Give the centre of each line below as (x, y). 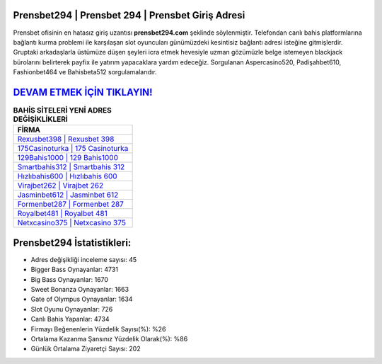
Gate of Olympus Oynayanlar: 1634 (82, 299)
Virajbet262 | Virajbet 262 (60, 186)
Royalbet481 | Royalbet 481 (62, 214)
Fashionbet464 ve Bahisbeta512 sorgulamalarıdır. (85, 72)
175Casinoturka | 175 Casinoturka (73, 149)
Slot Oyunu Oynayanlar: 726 (72, 309)
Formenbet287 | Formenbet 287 (70, 204)
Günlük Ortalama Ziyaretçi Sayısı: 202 (86, 349)
